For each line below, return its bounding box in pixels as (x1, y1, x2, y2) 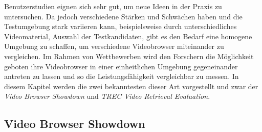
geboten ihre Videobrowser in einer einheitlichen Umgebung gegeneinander (4, 61, 238, 71)
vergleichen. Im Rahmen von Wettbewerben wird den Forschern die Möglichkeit (4, 50, 254, 61)
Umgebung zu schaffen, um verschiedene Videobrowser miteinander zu (4, 41, 224, 51)
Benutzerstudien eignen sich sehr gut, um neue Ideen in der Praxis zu (4, 1, 222, 11)
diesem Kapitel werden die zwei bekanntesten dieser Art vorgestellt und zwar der (4, 81, 258, 91)
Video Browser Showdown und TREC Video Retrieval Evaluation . (4, 91, 210, 101)
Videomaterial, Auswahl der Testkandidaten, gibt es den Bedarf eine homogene (4, 31, 252, 41)
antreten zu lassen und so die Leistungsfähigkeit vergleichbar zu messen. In (4, 71, 239, 82)
